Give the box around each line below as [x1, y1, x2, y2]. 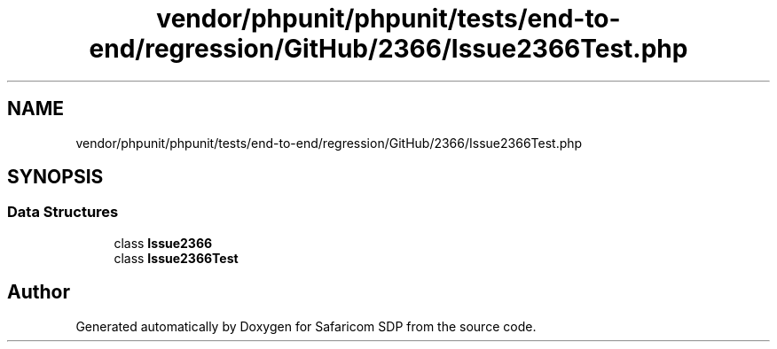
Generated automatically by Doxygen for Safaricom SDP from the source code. [75, 318, 537, 334]
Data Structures [7, 203, 119, 221]
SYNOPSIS [7, 166, 104, 189]
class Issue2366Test [114, 250, 239, 266]
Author [7, 281, 70, 304]
